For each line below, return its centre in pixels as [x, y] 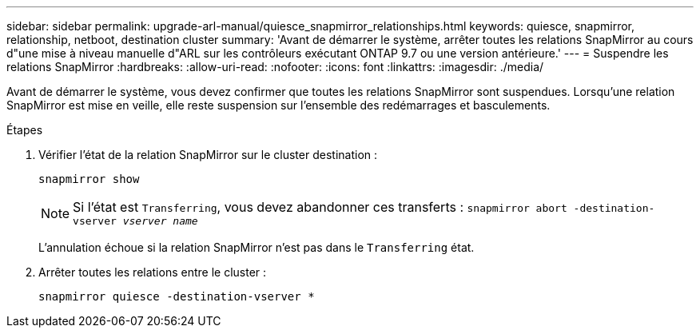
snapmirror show [89, 179]
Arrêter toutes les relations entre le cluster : [153, 272]
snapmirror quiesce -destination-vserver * [177, 296]
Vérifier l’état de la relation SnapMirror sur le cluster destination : [208, 155]
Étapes [25, 130]
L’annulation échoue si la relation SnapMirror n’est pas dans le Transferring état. [257, 247]
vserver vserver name [135, 221]
